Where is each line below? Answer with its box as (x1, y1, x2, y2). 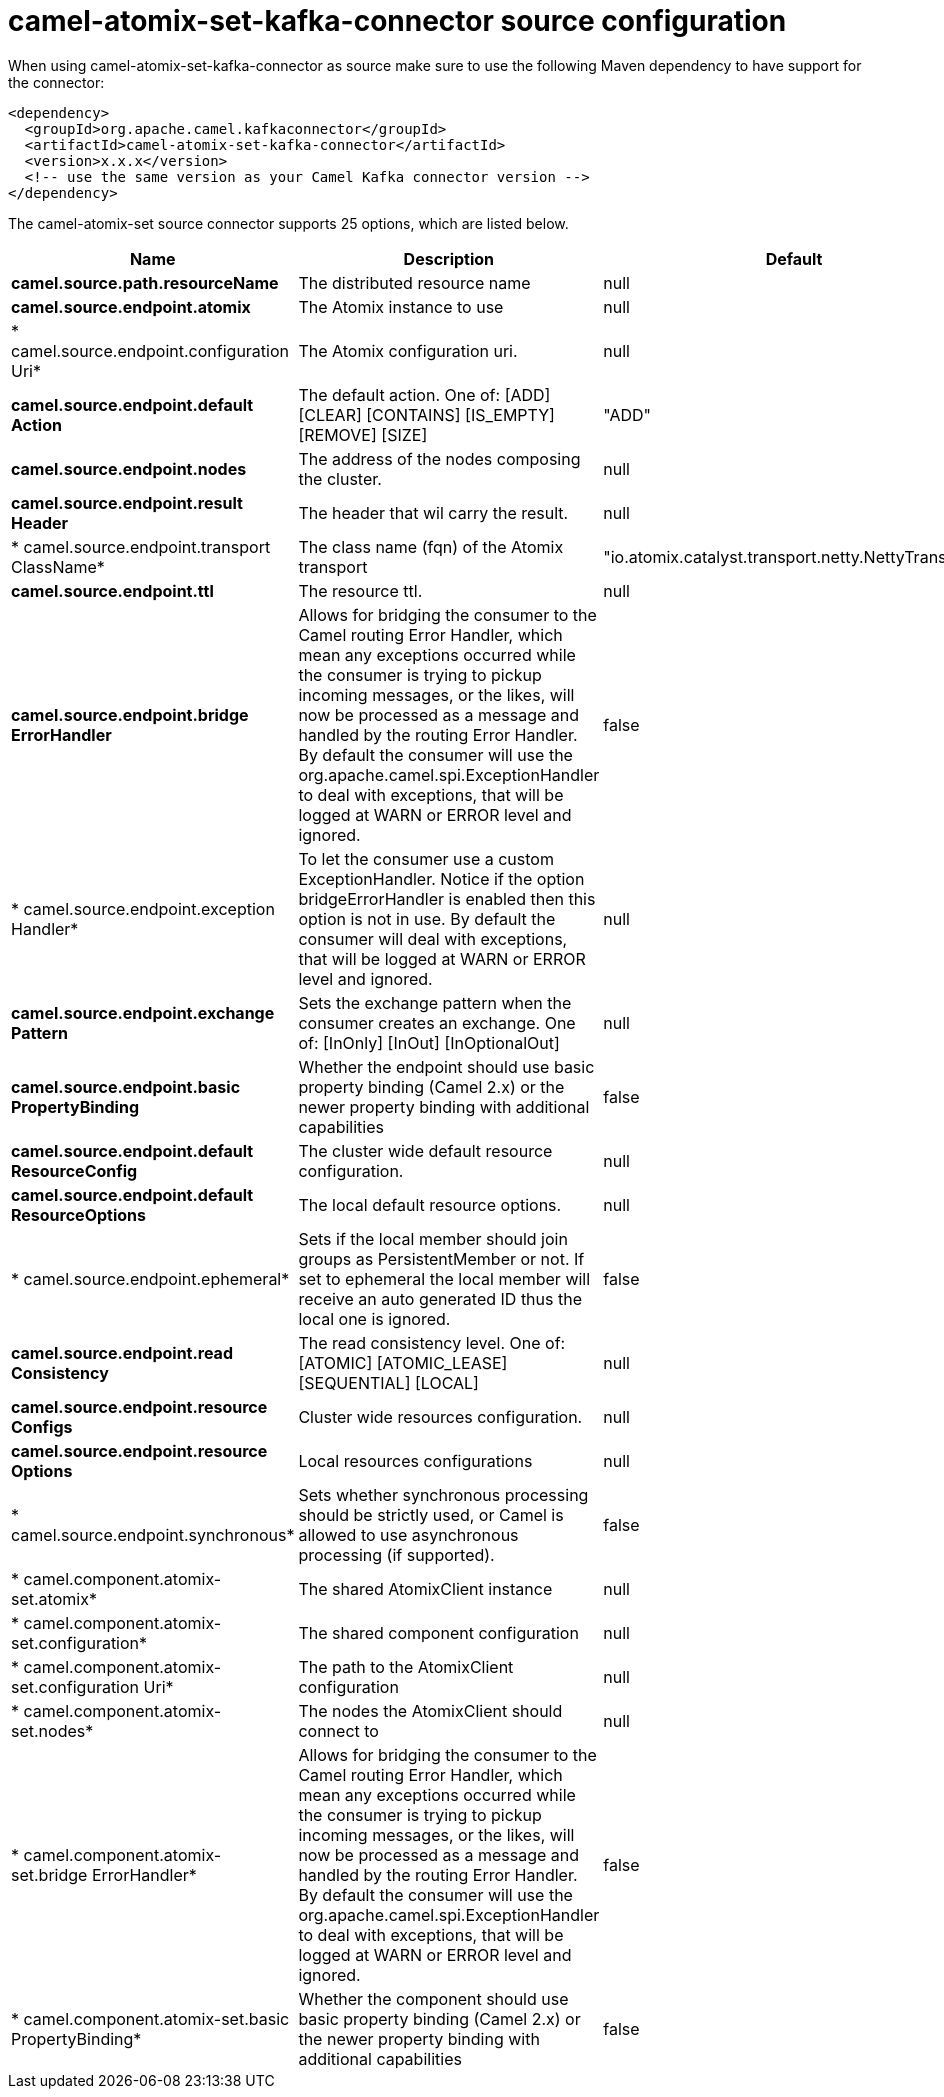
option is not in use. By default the (298, 908, 556, 929)
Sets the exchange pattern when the (298, 992, 572, 1013)
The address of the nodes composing (298, 448, 581, 469)
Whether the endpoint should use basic (298, 1056, 595, 1077)
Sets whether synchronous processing (298, 1484, 589, 1505)
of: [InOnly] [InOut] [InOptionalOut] (298, 1032, 560, 1053)
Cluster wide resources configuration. (298, 1406, 583, 1427)
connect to (298, 1720, 379, 1741)
